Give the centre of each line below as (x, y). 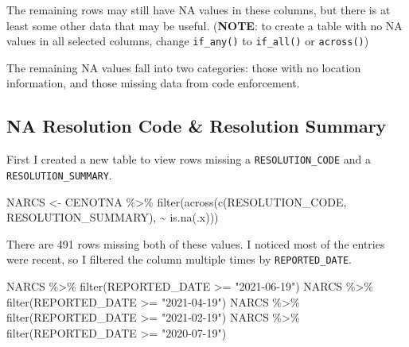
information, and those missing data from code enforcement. (153, 83)
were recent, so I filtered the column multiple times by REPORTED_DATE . (179, 259)
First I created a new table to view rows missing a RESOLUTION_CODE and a (189, 159)
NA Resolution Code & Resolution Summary (197, 126)
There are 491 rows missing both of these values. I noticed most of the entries (196, 243)
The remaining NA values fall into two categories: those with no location (184, 67)
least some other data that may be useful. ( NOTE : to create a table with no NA (204, 25)
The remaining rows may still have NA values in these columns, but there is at (199, 10)
